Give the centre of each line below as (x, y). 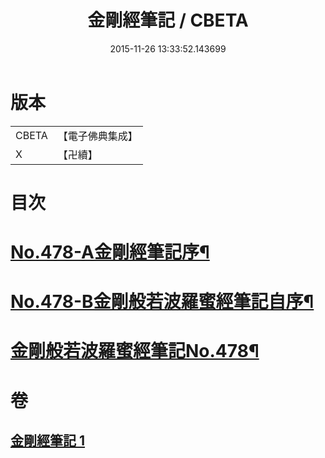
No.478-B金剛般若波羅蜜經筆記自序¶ (162, 302)
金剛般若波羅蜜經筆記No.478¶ (135, 351)
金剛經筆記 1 (48, 441)
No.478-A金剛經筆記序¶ (110, 252)
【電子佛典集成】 (97, 136)
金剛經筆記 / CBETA (168, 20)
